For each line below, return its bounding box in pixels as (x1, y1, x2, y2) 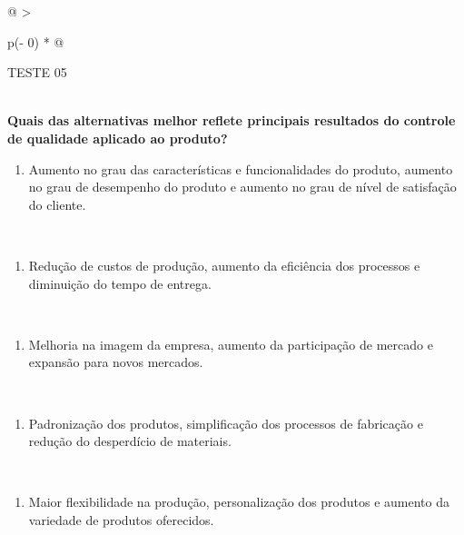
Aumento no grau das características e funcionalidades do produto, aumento (28, 159, 453, 178)
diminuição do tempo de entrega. (28, 273, 212, 292)
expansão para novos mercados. (28, 352, 203, 372)
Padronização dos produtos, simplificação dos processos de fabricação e (28, 413, 423, 432)
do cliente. (28, 194, 86, 213)
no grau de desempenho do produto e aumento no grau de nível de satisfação (28, 177, 457, 196)
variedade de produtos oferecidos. (28, 510, 214, 529)
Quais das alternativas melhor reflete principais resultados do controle (7, 111, 456, 130)
